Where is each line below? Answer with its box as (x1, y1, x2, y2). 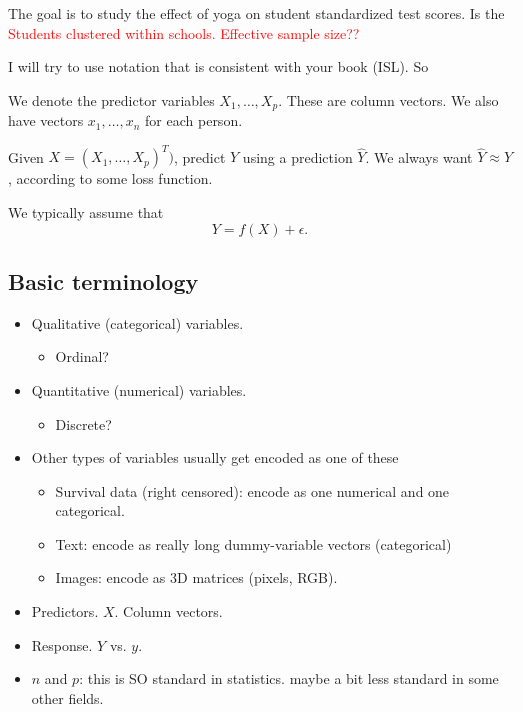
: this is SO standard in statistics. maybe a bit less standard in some (79, 668, 499, 689)
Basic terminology (8, 265, 199, 296)
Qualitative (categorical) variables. (31, 312, 244, 333)
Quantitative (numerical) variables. (31, 379, 247, 400)
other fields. (31, 687, 104, 708)
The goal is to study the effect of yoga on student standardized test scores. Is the (8, 3, 505, 23)
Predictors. (31, 601, 99, 622)
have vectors (8, 110, 84, 131)
